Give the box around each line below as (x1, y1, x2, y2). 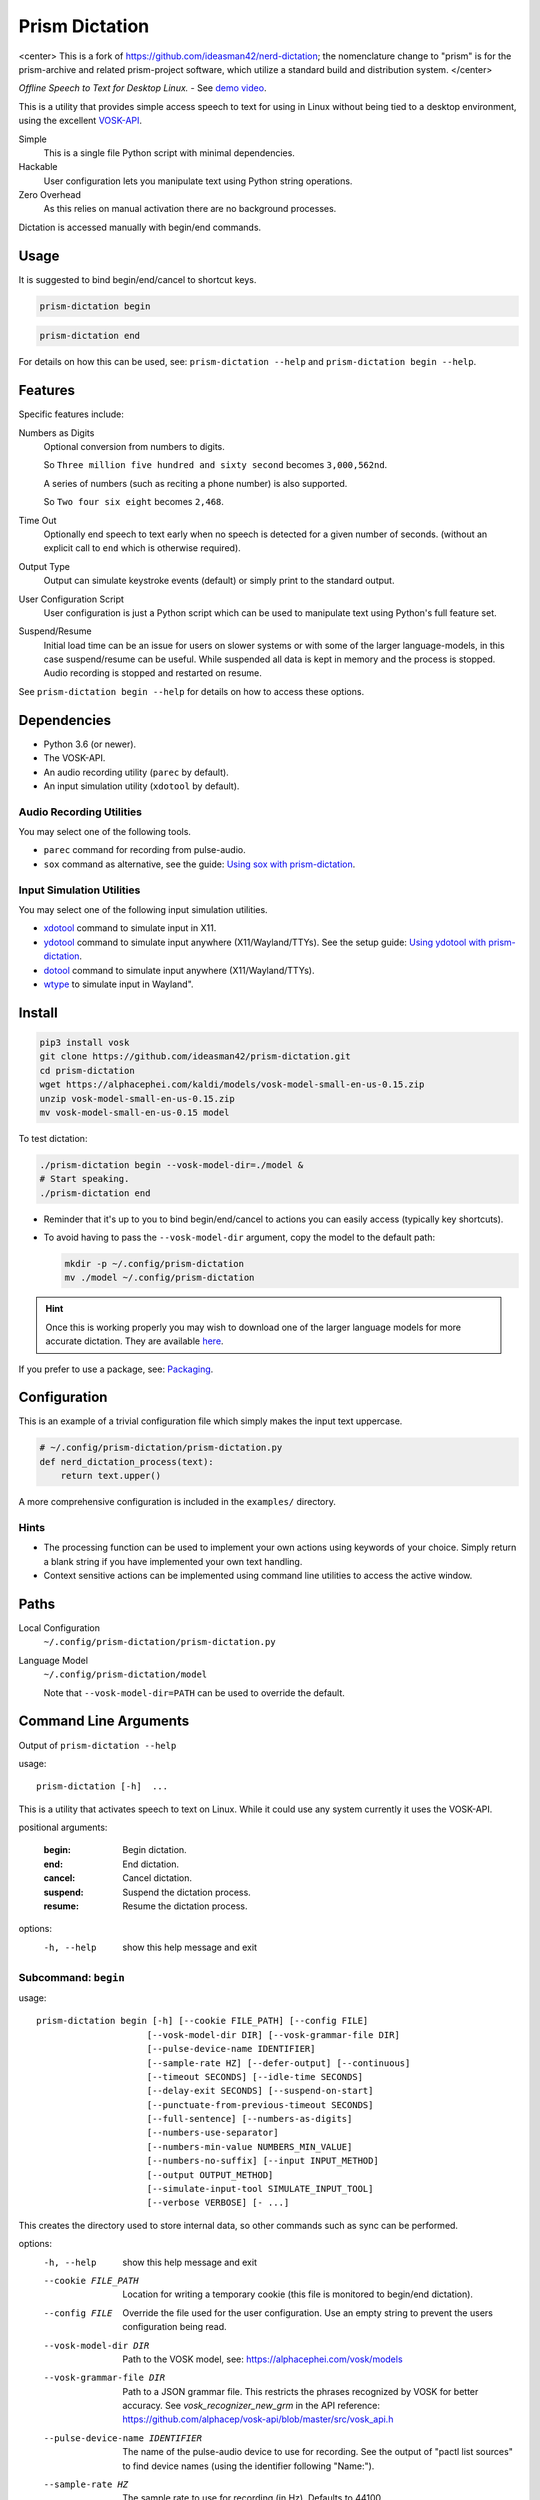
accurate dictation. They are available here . (45, 1335, 224, 1347)
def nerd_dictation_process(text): (39, 1456, 214, 1467)
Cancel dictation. (122, 1872, 192, 1884)
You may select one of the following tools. (18, 826, 192, 838)
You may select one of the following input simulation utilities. (18, 903, 269, 915)
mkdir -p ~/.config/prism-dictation (64, 1258, 245, 1269)
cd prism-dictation (39, 1065, 135, 1076)
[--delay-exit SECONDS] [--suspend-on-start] (146, 2085, 374, 2097)
